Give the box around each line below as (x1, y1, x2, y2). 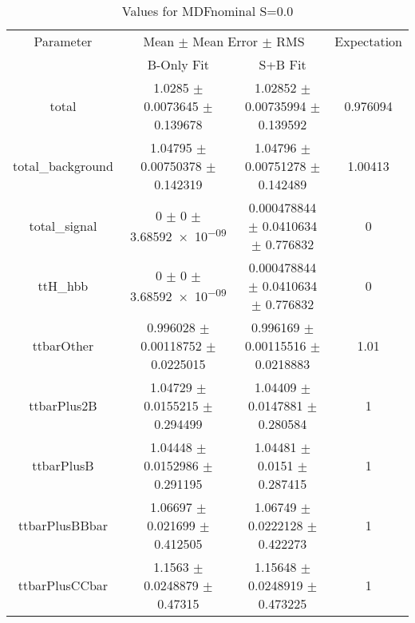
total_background (13, 157, 113, 175)
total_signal (29, 216, 97, 235)
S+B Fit (259, 55, 306, 73)
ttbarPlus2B (29, 396, 97, 415)
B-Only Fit (147, 55, 210, 73)
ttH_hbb (38, 276, 89, 295)
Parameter (34, 32, 93, 50)
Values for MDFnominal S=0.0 (121, 2, 294, 20)
